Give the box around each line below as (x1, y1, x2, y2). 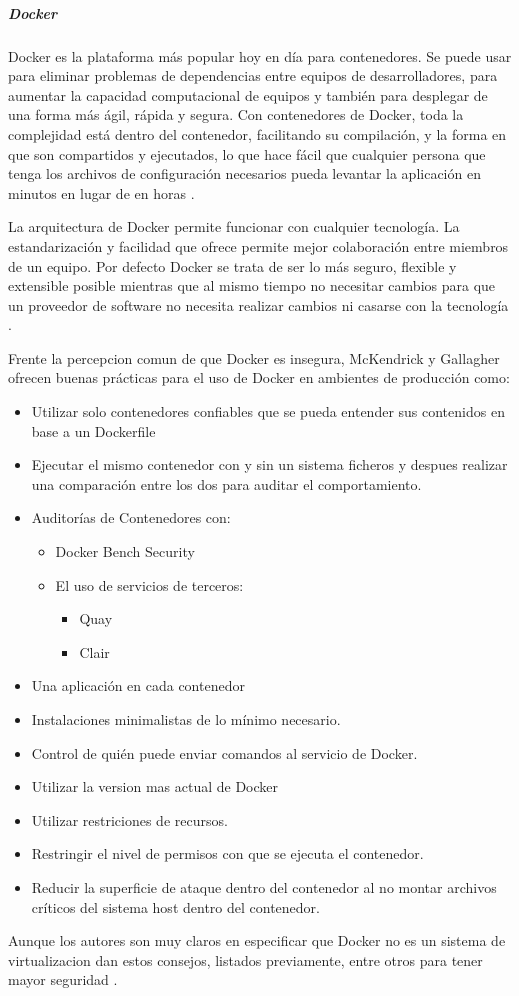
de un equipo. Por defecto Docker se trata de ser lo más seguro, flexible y (8, 255, 457, 276)
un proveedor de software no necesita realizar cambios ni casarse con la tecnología (8, 294, 509, 315)
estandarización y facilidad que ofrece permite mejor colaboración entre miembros (8, 235, 509, 256)
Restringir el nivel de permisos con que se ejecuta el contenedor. (31, 843, 424, 864)
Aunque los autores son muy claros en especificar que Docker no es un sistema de (8, 930, 506, 951)
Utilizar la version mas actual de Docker (31, 776, 279, 797)
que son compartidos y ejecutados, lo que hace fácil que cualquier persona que (8, 143, 486, 164)
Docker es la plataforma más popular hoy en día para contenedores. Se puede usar (8, 45, 512, 66)
